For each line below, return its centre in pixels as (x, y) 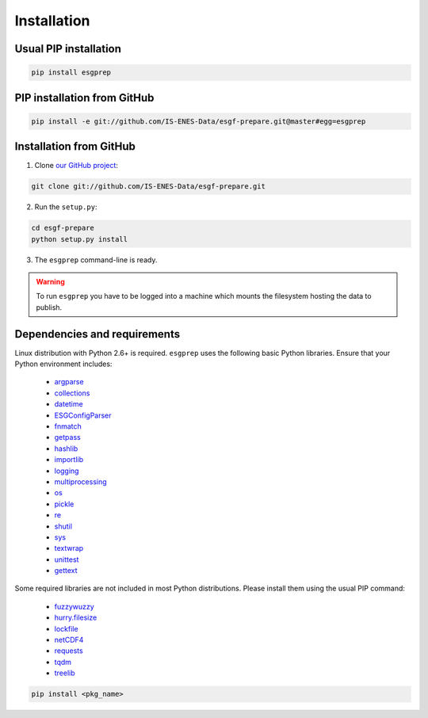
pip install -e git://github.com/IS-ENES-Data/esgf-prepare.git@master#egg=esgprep (199, 121)
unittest (67, 560)
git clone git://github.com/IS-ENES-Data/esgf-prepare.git (148, 187)
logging (67, 471)
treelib (65, 673)
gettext (66, 571)
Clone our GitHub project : (76, 166)
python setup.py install (80, 239)
